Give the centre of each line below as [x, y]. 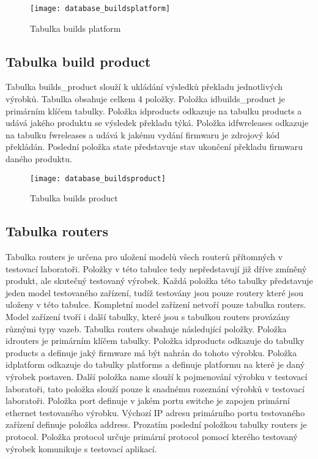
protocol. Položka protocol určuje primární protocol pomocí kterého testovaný [152, 436]
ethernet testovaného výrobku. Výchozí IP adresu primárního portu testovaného [155, 412]
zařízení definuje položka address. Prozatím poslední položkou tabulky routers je [156, 424]
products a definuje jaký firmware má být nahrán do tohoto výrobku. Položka [151, 352]
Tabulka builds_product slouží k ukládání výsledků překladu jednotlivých [144, 87]
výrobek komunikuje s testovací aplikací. [81, 448]
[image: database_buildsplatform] [100, 9]
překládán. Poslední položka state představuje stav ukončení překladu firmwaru [154, 147]
